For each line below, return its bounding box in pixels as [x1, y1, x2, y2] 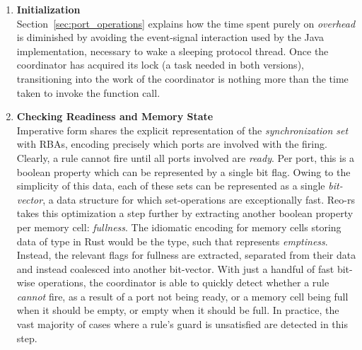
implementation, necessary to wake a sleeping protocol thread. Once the [16, 43, 329, 58]
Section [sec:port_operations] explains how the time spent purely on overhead [16, 16, 356, 30]
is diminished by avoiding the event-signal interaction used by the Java [16, 30, 324, 45]
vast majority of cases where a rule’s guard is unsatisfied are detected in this [16, 317, 349, 332]
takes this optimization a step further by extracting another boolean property [16, 206, 354, 221]
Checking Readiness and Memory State [16, 109, 214, 124]
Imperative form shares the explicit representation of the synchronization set [16, 122, 349, 137]
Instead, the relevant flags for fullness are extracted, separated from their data [16, 247, 356, 262]
